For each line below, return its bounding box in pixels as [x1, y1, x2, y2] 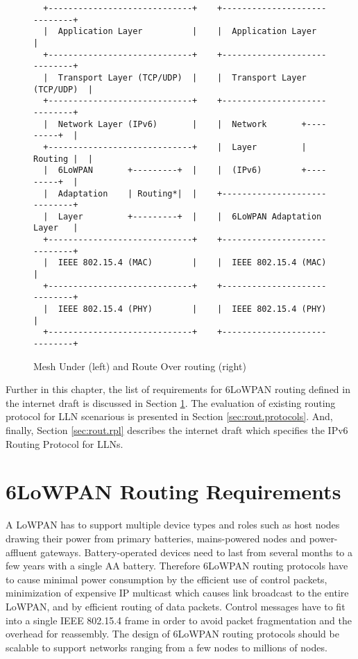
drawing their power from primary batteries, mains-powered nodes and [6, 531, 307, 545]
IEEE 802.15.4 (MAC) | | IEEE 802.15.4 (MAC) [58, 258, 327, 268]
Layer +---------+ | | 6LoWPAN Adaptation [58, 211, 322, 222]
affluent [6, 544, 37, 559]
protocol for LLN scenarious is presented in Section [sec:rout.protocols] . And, [6, 409, 333, 424]
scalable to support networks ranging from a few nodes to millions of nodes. [6, 640, 327, 654]
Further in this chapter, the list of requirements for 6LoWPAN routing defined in [6, 382, 350, 397]
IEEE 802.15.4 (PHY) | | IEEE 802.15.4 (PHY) [58, 304, 327, 315]
